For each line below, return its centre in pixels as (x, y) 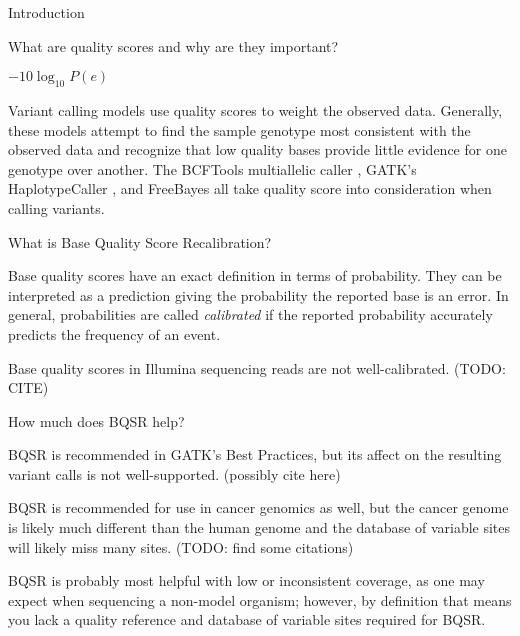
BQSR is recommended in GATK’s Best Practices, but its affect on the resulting (255, 454)
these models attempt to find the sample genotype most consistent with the (239, 129)
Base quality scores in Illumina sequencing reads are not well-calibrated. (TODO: (257, 367)
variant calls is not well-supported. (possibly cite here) (174, 473)
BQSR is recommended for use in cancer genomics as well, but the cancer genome (258, 507)
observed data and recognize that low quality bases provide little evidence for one (257, 149)
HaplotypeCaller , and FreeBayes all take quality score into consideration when (250, 188)
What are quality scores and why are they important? (173, 45)
